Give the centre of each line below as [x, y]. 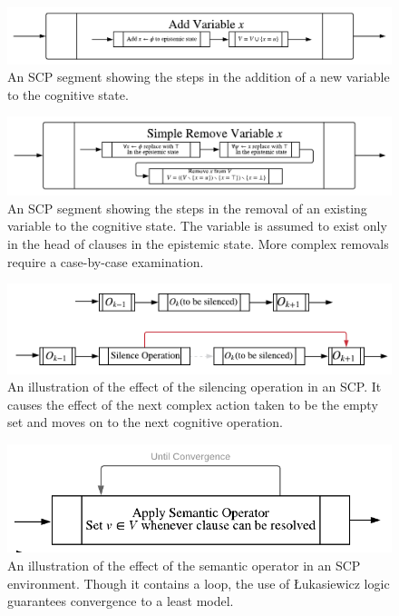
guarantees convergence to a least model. [121, 601]
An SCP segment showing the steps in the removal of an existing [187, 208]
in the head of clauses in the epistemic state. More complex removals [198, 244]
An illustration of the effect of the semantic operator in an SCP [184, 566]
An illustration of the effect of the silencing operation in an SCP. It [195, 387]
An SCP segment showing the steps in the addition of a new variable [199, 77]
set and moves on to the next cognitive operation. [145, 422]
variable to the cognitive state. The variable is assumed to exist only [197, 226]
